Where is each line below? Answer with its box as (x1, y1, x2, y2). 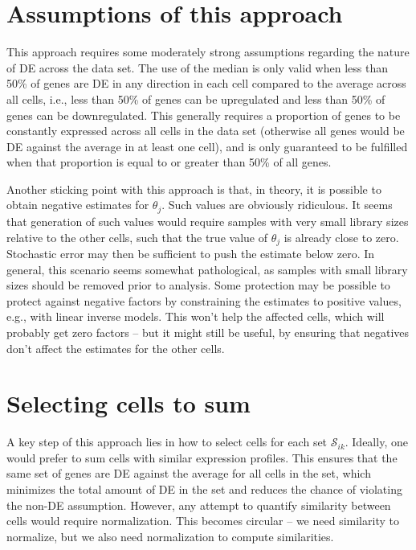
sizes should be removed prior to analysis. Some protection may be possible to (6, 277, 390, 293)
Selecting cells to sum (6, 387, 251, 420)
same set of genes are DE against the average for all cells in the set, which (6, 465, 371, 482)
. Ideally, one (345, 433, 408, 450)
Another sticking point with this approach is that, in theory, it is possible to (6, 180, 381, 197)
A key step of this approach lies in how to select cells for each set (6, 433, 328, 450)
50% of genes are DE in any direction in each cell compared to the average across (6, 75, 406, 92)
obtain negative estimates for (6, 196, 149, 213)
